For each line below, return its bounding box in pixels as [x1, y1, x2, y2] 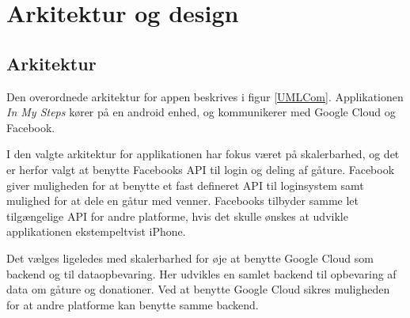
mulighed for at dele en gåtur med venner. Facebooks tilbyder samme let [6, 192, 359, 209]
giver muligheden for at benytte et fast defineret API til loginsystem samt [6, 176, 364, 193]
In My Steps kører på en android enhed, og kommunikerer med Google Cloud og [6, 104, 396, 120]
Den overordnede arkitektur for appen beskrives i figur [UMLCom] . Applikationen [6, 88, 404, 104]
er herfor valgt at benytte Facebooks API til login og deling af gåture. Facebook [6, 161, 395, 177]
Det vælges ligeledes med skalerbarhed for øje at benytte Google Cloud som [6, 249, 374, 266]
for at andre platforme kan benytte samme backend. [6, 296, 259, 312]
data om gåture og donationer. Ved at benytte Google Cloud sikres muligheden [6, 281, 390, 297]
